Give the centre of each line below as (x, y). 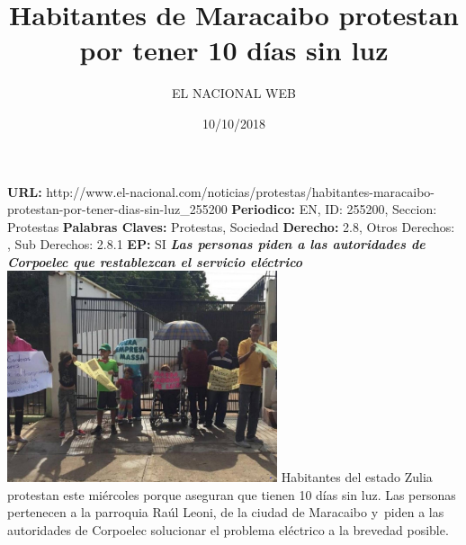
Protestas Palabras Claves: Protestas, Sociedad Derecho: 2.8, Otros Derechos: (231, 226)
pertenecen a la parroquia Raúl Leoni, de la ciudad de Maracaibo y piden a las (226, 512)
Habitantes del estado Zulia (357, 477)
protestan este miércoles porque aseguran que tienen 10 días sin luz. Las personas (232, 494)
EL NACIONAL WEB (234, 93)
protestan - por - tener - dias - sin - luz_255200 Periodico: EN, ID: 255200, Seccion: (222, 209)
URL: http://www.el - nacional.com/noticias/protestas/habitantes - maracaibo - (221, 191)
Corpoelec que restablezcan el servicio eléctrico (155, 261)
